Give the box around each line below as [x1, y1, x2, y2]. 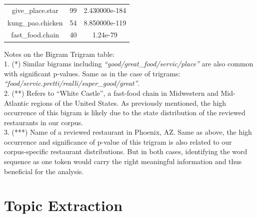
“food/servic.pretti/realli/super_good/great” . [4, 78, 140, 88]
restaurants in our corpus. [4, 117, 83, 127]
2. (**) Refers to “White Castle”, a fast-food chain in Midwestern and [4, 87, 218, 98]
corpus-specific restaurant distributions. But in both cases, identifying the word [4, 146, 247, 157]
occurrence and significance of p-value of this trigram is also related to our [4, 136, 232, 147]
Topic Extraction [4, 195, 123, 216]
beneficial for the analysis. [4, 166, 84, 176]
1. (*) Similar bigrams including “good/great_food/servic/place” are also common [4, 58, 253, 69]
